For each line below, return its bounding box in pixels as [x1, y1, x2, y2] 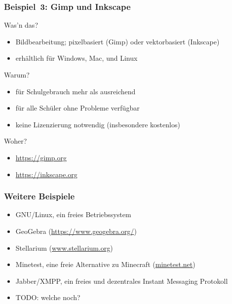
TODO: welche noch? [15, 292, 80, 303]
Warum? [4, 70, 30, 79]
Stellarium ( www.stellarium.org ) [15, 242, 113, 253]
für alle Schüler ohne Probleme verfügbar [15, 103, 140, 113]
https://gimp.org [15, 152, 67, 162]
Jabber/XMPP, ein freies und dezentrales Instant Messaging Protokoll [15, 275, 228, 286]
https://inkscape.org [15, 169, 77, 179]
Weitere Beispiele [4, 190, 75, 202]
